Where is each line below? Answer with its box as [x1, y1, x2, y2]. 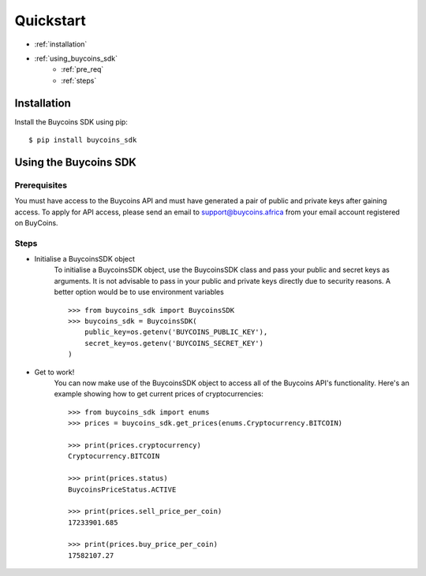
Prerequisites [14, 180, 67, 191]
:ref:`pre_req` [61, 65, 104, 74]
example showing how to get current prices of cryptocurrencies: [54, 389, 264, 399]
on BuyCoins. [14, 217, 58, 228]
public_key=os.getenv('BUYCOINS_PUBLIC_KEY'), [84, 328, 268, 336]
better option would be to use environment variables [54, 288, 224, 297]
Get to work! [34, 367, 75, 377]
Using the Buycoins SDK [14, 155, 137, 169]
